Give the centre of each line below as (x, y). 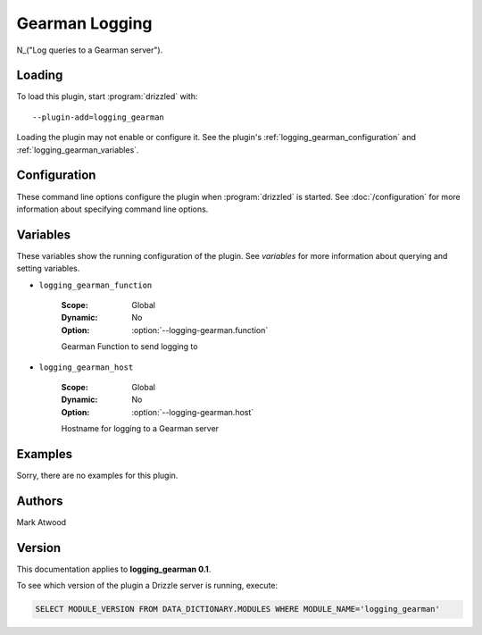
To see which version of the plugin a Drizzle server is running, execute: (147, 586)
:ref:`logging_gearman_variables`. (78, 150)
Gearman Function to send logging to (129, 347)
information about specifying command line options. (112, 209)
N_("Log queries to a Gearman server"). (90, 50)
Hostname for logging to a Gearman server (140, 429)
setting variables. (48, 269)
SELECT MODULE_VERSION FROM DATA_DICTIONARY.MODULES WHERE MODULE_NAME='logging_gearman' (238, 609)
